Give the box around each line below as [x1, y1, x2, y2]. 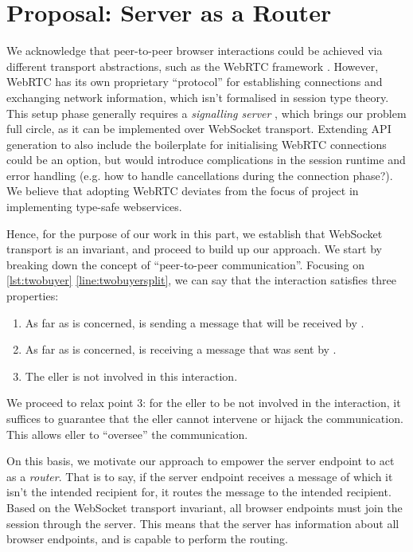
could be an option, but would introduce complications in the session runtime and [6, 151, 406, 168]
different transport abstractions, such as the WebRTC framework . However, [6, 57, 379, 74]
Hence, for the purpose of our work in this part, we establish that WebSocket [6, 225, 383, 241]
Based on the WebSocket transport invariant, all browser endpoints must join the [6, 499, 403, 515]
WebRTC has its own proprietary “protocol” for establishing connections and [6, 73, 383, 90]
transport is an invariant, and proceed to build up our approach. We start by [6, 241, 382, 257]
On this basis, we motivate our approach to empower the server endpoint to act [6, 452, 395, 469]
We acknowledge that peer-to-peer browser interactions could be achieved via [6, 42, 383, 59]
